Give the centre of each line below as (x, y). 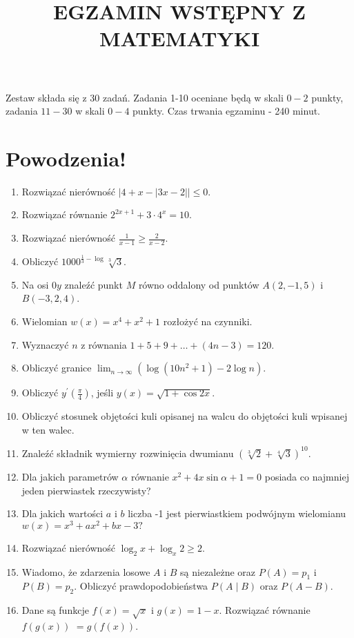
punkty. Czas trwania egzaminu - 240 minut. (227, 111)
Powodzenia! (66, 158)
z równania (104, 344)
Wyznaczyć (45, 344)
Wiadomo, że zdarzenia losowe (86, 571)
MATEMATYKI (179, 38)
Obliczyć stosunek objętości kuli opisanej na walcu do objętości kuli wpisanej (185, 416)
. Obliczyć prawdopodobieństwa (141, 586)
